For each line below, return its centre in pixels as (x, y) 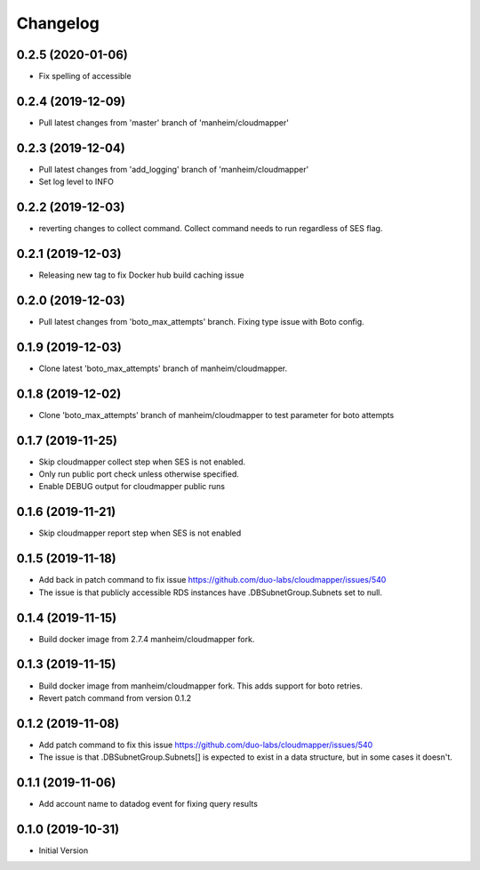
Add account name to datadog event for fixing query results (148, 804)
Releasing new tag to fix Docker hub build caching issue (141, 275)
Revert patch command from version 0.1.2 (115, 697)
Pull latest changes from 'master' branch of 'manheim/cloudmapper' (164, 122)
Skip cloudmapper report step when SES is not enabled (140, 533)
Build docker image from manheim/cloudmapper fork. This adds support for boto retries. (201, 686)
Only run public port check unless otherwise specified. (139, 474)
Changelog (58, 23)
